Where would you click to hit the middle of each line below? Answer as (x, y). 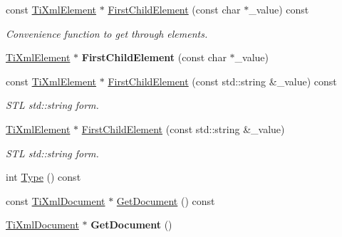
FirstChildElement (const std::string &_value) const (222, 81)
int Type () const (43, 177)
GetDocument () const (166, 200)
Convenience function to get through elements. (107, 33)
